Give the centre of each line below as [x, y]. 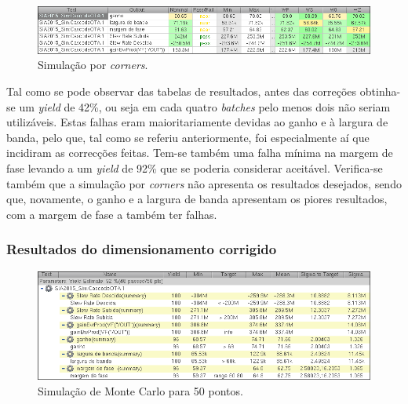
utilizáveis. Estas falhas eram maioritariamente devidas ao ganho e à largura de [197, 122]
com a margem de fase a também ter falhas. [112, 214]
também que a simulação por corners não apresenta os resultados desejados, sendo [204, 183]
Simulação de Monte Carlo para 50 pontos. [140, 390]
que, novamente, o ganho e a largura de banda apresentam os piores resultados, [197, 199]
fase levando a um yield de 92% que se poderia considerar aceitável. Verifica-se [195, 167]
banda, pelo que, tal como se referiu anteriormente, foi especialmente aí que [188, 137]
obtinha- [380, 91]
